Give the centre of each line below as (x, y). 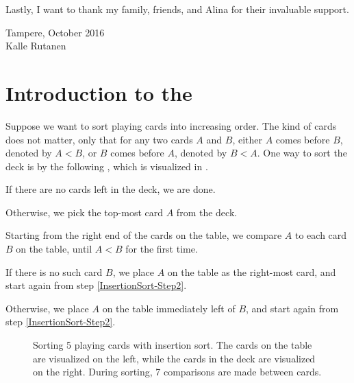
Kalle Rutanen (36, 46)
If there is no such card (54, 271)
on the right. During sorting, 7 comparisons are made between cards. (177, 372)
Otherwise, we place (47, 308)
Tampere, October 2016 (55, 32)
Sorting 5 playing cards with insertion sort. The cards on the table (173, 345)
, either (247, 139)
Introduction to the (99, 92)
